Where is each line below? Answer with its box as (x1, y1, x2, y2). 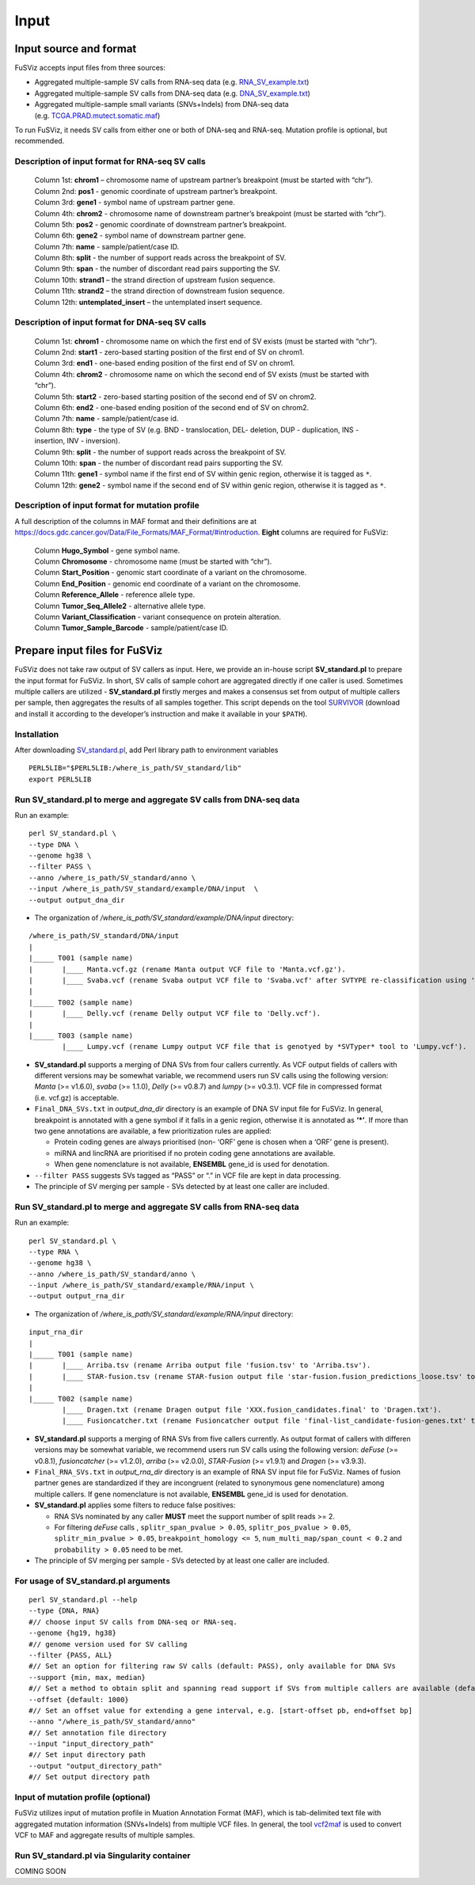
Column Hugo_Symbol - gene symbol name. (34, 545, 180, 555)
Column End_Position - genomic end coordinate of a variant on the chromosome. (34, 579, 301, 588)
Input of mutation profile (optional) (14, 1792, 150, 1803)
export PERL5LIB (28, 774, 92, 784)
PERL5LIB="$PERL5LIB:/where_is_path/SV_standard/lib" (28, 764, 241, 773)
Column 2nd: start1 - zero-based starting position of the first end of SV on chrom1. (34, 348, 305, 356)
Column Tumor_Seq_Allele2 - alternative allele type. (34, 601, 206, 610)
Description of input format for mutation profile (14, 500, 199, 511)
